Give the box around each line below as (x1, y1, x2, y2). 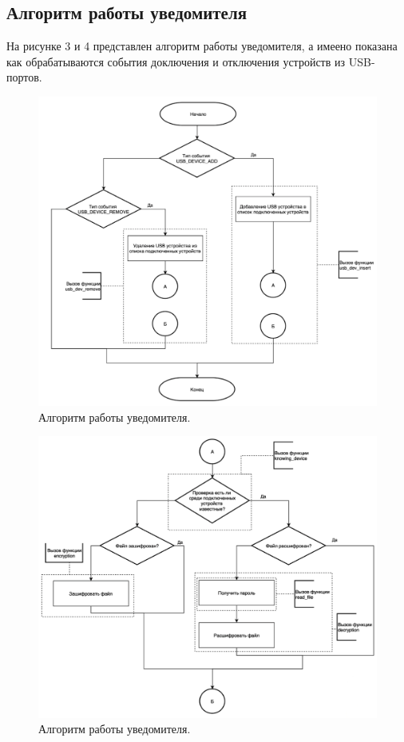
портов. (6, 69, 42, 85)
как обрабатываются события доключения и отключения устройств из (6, 53, 346, 69)
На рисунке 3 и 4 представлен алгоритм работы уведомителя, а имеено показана (6, 38, 398, 54)
